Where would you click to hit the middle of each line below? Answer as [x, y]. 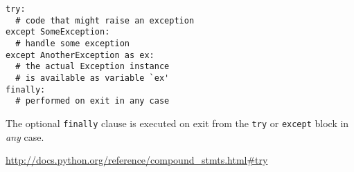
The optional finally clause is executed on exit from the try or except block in [177, 123]
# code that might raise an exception [105, 20]
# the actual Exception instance [92, 67]
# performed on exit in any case [92, 101]
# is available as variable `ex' [92, 78]
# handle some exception [72, 43]
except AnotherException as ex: [80, 55]
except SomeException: [58, 32]
